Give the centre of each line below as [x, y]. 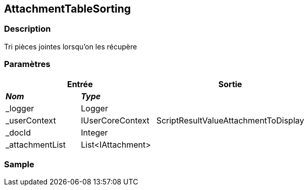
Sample [19, 164]
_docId [18, 132]
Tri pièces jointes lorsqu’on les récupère [71, 46]
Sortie [230, 84]
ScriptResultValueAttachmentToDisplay [230, 120]
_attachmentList [36, 144]
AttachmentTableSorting [68, 9]
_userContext [31, 120]
